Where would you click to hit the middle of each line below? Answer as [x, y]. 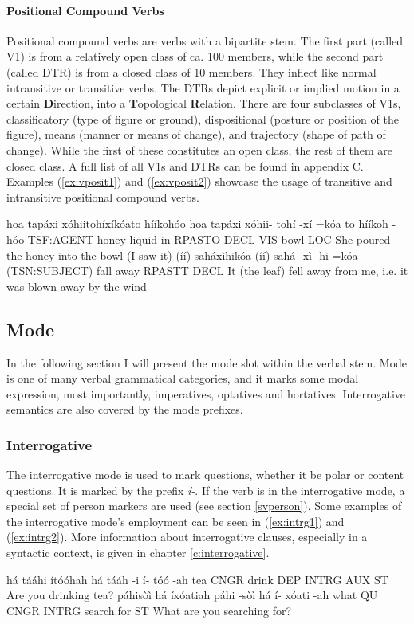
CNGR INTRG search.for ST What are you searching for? [149, 610]
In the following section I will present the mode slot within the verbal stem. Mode [207, 362]
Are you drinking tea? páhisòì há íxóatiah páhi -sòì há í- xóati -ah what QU [192, 595]
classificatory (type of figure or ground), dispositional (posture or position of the [203, 118]
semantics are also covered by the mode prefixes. [125, 409]
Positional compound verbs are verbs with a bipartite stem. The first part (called [205, 40]
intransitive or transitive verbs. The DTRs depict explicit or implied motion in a [203, 87]
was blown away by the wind [77, 286]
